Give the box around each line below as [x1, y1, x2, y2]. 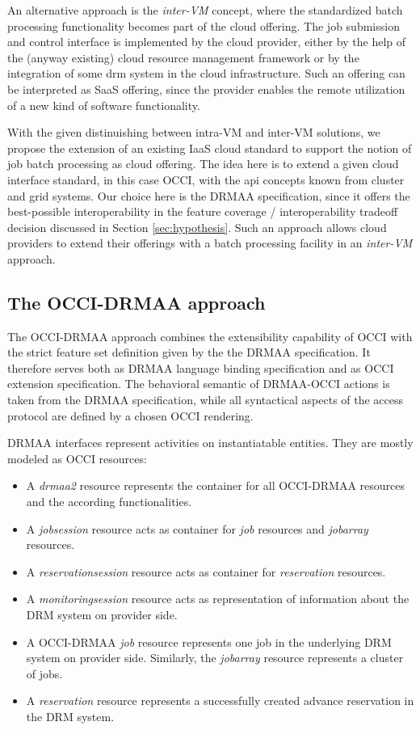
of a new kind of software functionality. [7, 96, 200, 113]
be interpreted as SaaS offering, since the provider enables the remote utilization [7, 80, 405, 97]
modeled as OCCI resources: [7, 449, 147, 466]
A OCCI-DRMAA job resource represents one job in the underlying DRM [26, 633, 392, 650]
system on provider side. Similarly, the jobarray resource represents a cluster [26, 649, 404, 666]
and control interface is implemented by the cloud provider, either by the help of [7, 33, 406, 50]
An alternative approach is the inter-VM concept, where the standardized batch [7, 2, 403, 18]
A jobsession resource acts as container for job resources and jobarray [26, 520, 368, 537]
